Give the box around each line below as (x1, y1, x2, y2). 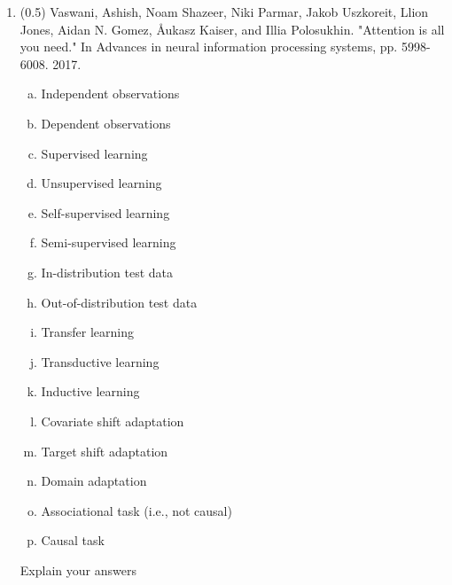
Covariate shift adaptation (41, 411, 184, 430)
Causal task (41, 531, 105, 550)
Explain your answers (19, 560, 136, 579)
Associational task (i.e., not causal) (41, 501, 232, 519)
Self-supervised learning (41, 203, 170, 222)
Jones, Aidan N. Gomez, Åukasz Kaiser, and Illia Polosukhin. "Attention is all (19, 19, 445, 38)
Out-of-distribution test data (41, 292, 198, 311)
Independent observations (41, 84, 180, 103)
